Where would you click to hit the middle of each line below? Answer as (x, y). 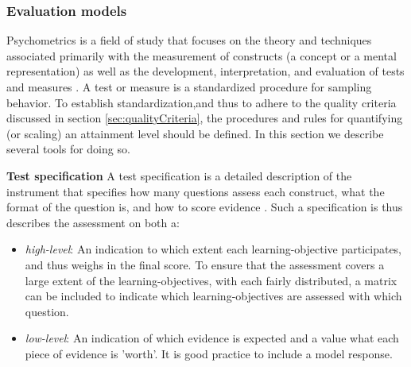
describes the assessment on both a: (93, 222)
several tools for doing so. (68, 149)
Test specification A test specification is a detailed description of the (179, 175)
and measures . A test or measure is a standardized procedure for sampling (189, 87)
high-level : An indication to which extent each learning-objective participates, (213, 249)
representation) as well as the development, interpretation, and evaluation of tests (205, 71)
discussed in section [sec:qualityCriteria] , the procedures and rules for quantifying (205, 118)
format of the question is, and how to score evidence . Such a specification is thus (205, 207)
